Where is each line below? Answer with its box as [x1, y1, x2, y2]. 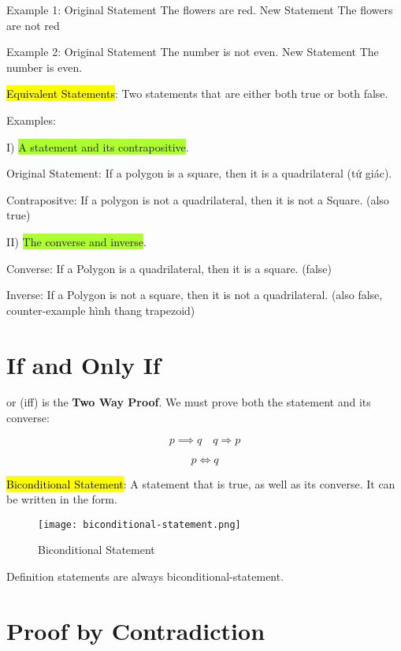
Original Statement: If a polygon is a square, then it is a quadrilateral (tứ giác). [6, 165, 392, 181]
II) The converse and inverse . [6, 233, 147, 249]
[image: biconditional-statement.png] [38, 518, 241, 530]
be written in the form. [6, 491, 117, 507]
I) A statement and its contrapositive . [6, 138, 189, 155]
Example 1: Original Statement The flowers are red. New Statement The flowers [6, 2, 393, 17]
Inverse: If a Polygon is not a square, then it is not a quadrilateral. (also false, [6, 286, 383, 303]
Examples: [6, 111, 56, 128]
